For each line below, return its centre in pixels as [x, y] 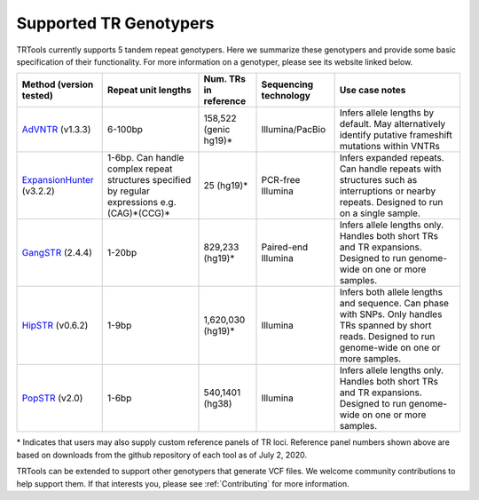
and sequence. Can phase [394, 304]
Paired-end [285, 247]
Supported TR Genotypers [115, 23]
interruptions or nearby [388, 191]
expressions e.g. [141, 202]
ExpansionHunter [58, 180]
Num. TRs [225, 79]
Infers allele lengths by [387, 113]
